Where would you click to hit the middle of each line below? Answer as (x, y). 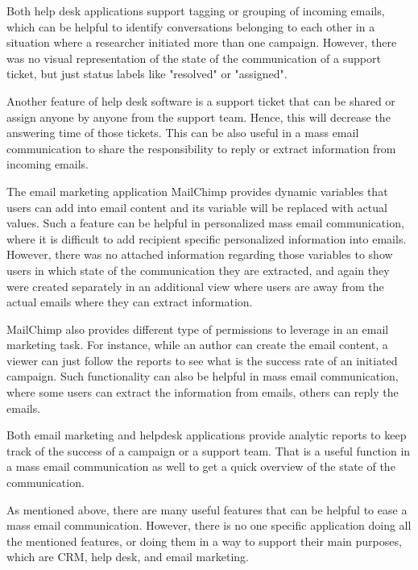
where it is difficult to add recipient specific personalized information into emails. (207, 238)
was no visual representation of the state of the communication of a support (194, 58)
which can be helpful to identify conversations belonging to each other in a (191, 26)
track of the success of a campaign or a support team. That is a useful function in (209, 450)
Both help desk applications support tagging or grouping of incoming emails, (196, 10)
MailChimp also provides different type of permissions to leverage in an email (198, 329)
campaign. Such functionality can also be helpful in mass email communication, (203, 376)
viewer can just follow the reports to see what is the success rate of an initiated (202, 360)
